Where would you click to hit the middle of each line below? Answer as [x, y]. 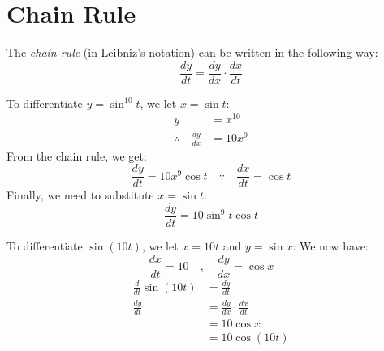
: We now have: [330, 245]
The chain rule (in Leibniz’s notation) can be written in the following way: [192, 52]
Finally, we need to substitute [80, 195]
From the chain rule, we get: [77, 155]
